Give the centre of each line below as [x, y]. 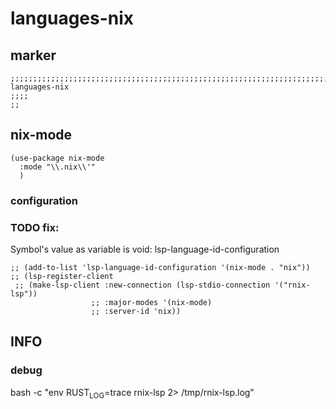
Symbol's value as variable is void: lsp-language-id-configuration [145, 249]
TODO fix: [35, 227]
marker [33, 55]
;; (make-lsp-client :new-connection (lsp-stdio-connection [142, 285]
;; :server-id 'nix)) [136, 312]
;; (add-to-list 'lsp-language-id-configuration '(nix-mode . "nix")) [160, 268]
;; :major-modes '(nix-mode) [151, 303]
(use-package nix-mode [57, 158]
